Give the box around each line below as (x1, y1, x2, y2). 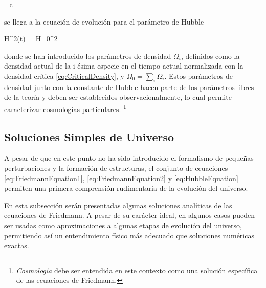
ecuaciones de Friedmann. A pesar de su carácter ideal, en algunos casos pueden (4, 210, 255, 220)
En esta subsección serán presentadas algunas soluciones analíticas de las (4, 200, 232, 210)
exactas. (4, 240, 29, 251)
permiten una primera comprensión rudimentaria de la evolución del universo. (4, 183, 248, 193)
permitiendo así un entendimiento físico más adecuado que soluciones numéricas (4, 230, 254, 240)
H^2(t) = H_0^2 (4, 33, 58, 44)
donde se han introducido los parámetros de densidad (4, 50, 171, 61)
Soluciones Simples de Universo (4, 128, 174, 144)
